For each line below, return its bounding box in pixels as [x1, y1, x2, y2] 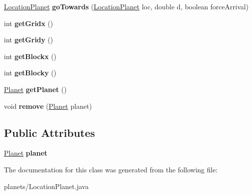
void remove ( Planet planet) [4, 100, 92, 111]
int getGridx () [4, 18, 53, 28]
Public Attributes [4, 125, 95, 140]
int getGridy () [4, 34, 53, 45]
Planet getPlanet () [4, 84, 67, 94]
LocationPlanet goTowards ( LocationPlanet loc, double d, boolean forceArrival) [4, 1, 249, 11]
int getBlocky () [4, 67, 56, 78]
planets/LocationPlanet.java [4, 181, 89, 191]
